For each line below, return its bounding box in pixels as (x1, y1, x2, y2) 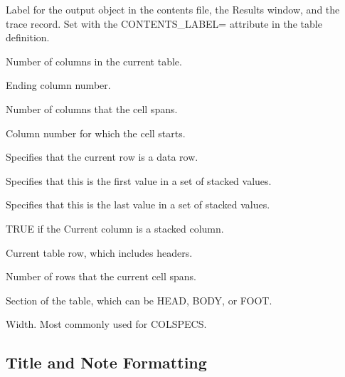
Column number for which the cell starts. (6, 125, 186, 140)
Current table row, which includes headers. (6, 245, 193, 260)
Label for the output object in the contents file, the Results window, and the (6, 2, 340, 16)
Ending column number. (6, 78, 111, 92)
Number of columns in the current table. (6, 53, 182, 68)
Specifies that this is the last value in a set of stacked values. (6, 197, 270, 212)
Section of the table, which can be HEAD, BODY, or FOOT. (6, 292, 272, 307)
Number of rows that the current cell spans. (6, 269, 196, 284)
